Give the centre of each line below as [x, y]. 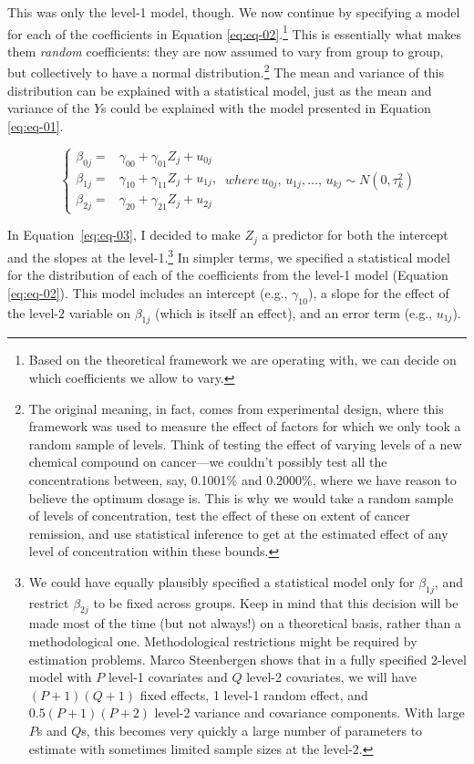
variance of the [49, 108]
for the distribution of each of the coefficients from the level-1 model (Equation [228, 275]
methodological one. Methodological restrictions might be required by [223, 641]
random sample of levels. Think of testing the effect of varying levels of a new [245, 444]
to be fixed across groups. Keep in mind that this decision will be [276, 602]
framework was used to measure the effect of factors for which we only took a [245, 426]
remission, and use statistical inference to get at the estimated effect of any [238, 533]
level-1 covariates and [168, 677]
